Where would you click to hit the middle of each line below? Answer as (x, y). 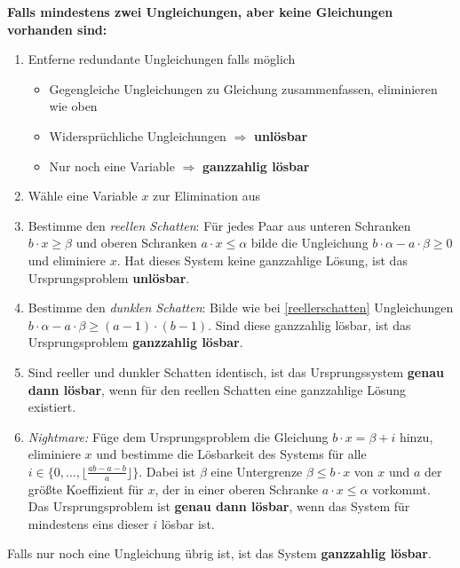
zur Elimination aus (206, 196)
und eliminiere (67, 260)
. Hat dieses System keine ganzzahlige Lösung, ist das (262, 260)
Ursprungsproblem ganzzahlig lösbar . (135, 342)
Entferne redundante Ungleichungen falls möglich (162, 59)
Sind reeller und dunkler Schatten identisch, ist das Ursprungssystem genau (236, 371)
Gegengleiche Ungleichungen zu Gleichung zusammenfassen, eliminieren (243, 88)
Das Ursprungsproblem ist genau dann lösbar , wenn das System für (219, 506)
